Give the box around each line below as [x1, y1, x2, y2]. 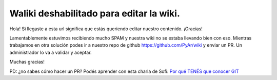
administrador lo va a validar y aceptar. [9, 49, 92, 55]
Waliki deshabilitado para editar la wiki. [9, 8, 181, 19]
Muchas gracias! [9, 59, 45, 65]
